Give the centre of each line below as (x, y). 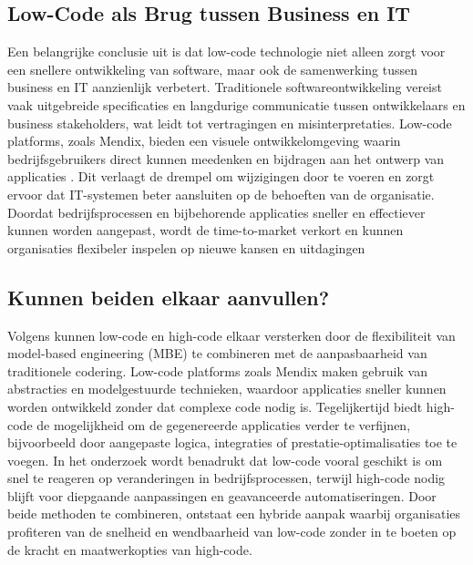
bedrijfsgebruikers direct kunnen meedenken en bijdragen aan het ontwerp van (226, 158)
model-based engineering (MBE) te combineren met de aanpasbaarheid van (217, 353)
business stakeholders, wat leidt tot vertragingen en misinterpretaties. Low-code (230, 123)
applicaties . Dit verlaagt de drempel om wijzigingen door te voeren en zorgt (221, 176)
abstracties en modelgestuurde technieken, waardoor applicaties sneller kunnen (227, 389)
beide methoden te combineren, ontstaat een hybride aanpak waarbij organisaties (234, 514)
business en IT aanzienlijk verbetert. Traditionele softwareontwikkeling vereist (225, 87)
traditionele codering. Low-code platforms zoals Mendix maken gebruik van (217, 370)
